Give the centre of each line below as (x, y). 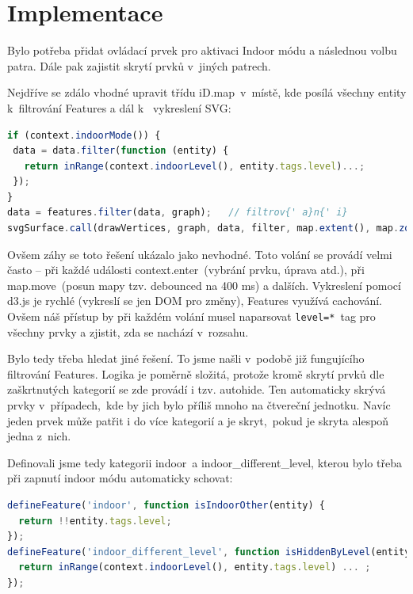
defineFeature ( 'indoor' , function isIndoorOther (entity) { (166, 506)
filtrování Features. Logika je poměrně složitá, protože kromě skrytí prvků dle (196, 373)
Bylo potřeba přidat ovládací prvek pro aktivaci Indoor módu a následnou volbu (202, 50)
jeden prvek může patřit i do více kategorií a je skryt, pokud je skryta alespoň (198, 420)
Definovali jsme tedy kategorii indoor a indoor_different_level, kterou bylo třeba (205, 462)
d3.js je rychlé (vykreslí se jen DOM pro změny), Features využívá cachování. (195, 301)
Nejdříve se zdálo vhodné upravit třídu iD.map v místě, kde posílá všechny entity (207, 92)
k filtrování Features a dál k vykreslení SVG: (119, 107)
